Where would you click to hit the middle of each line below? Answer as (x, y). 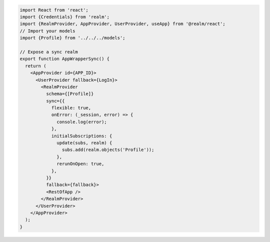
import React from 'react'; (54, 10)
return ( (36, 66)
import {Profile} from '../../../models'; (72, 38)
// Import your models (47, 31)
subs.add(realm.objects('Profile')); (108, 150)
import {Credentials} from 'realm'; (65, 17)
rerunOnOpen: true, (80, 164)
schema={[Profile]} (70, 94)
